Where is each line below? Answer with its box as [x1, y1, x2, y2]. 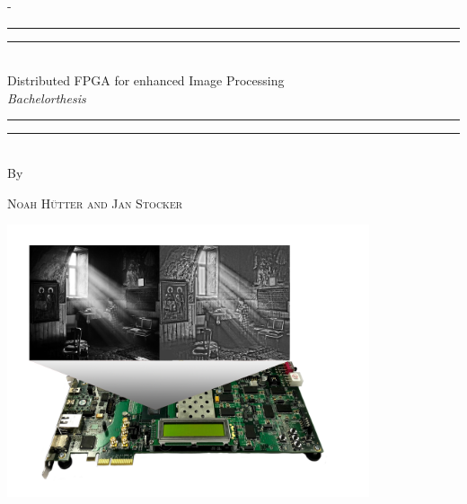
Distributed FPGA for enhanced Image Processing [7, 71, 285, 90]
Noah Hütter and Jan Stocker [7, 193, 183, 212]
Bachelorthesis [7, 88, 86, 107]
